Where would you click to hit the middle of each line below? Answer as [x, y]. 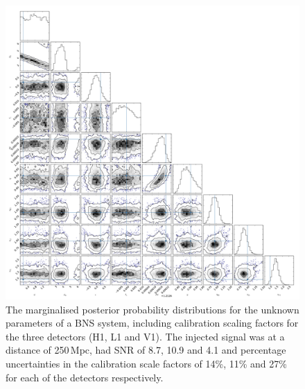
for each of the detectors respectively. [85, 377]
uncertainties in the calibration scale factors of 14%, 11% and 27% [146, 363]
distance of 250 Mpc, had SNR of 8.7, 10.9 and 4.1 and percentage [146, 350]
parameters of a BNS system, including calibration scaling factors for [152, 323]
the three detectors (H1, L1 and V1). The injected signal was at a [145, 336]
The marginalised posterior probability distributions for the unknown [152, 309]
